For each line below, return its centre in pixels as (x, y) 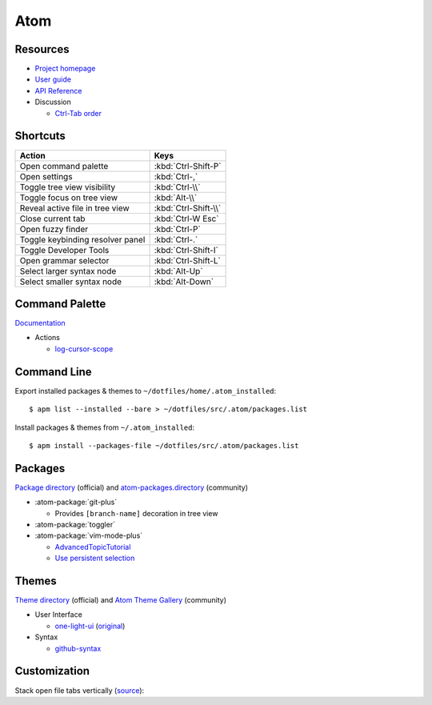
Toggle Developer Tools (64, 250)
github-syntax (78, 648)
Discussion (53, 102)
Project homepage (65, 69)
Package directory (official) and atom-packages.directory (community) (131, 487)
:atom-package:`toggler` (75, 524)
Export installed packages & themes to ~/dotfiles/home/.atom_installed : (146, 391)
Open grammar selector (64, 260)
